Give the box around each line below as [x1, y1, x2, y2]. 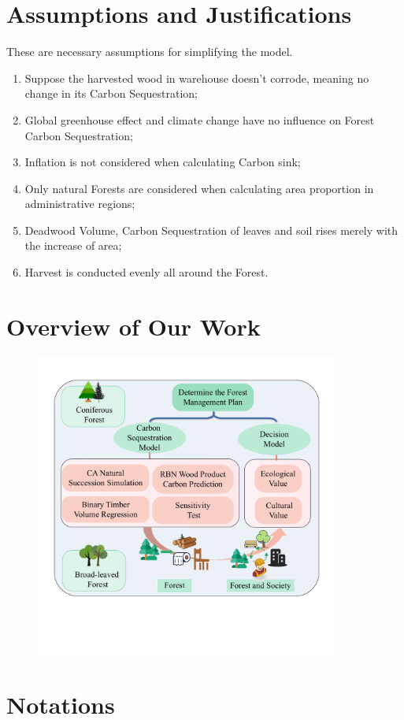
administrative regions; [24, 195, 135, 212]
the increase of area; [24, 237, 122, 254]
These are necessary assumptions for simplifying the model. [6, 43, 293, 60]
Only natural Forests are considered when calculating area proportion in [24, 180, 374, 196]
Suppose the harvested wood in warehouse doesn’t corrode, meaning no [24, 69, 369, 86]
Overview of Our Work [6, 310, 261, 342]
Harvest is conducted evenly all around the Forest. [24, 264, 269, 280]
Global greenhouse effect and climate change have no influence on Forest [24, 111, 375, 128]
